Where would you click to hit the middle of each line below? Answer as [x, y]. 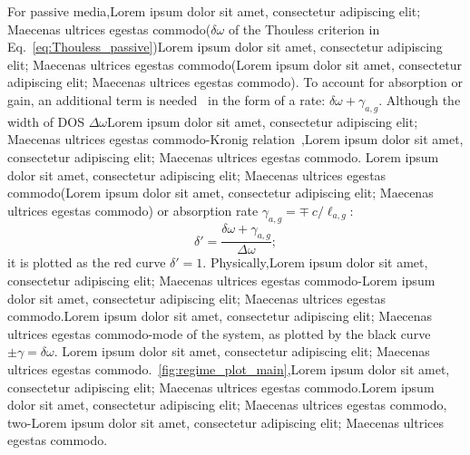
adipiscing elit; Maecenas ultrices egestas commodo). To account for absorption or [235, 82]
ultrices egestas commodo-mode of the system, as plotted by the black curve [219, 333]
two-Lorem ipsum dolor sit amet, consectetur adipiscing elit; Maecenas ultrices [226, 422]
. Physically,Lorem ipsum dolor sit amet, [315, 262]
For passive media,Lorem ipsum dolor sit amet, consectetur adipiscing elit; [214, 11]
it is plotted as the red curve [87, 262]
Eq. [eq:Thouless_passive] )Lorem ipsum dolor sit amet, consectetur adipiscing [225, 47]
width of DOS [46, 121]
